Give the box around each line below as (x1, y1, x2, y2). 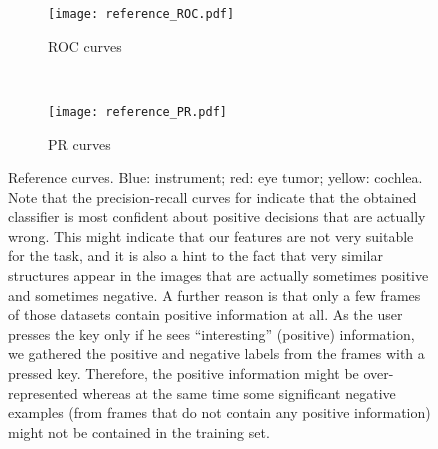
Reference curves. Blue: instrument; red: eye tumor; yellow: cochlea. (8, 167, 423, 188)
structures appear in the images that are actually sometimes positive (8, 265, 429, 286)
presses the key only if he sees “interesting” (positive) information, (8, 323, 415, 344)
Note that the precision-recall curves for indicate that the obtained (8, 186, 417, 207)
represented (8, 382, 78, 403)
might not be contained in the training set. (8, 421, 270, 442)
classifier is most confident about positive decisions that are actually (8, 206, 426, 227)
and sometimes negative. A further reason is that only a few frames (8, 284, 421, 305)
